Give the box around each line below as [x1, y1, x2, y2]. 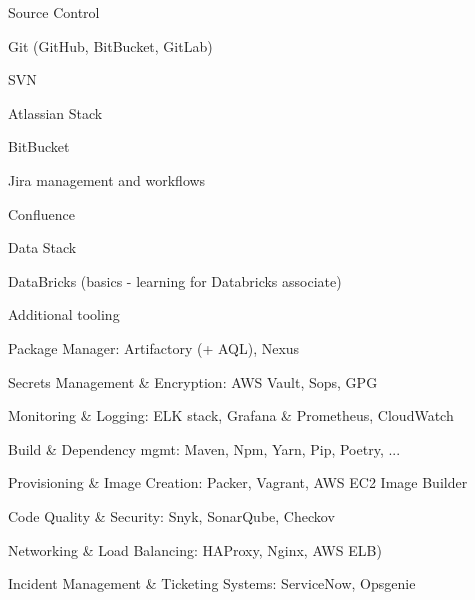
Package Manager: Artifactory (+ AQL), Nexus [8, 337, 300, 358]
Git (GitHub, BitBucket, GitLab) [8, 35, 213, 56]
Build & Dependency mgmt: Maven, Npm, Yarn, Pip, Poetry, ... [8, 438, 401, 459]
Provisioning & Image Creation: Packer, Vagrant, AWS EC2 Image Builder [8, 472, 468, 493]
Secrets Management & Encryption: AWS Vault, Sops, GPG [8, 371, 378, 392]
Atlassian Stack [8, 102, 103, 123]
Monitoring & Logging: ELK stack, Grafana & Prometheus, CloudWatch [8, 405, 454, 426]
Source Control [8, 2, 100, 22]
